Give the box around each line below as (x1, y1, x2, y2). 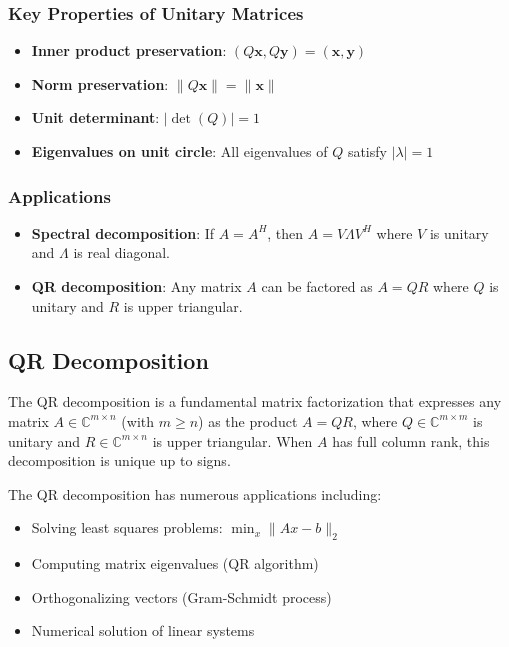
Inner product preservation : (31, 40, 227, 61)
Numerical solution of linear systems (31, 620, 255, 641)
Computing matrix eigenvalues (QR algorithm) (31, 553, 319, 574)
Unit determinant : (31, 107, 160, 128)
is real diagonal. (73, 242, 170, 263)
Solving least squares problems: (31, 517, 223, 538)
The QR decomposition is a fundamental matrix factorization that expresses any (8, 391, 502, 412)
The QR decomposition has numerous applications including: (8, 483, 382, 504)
